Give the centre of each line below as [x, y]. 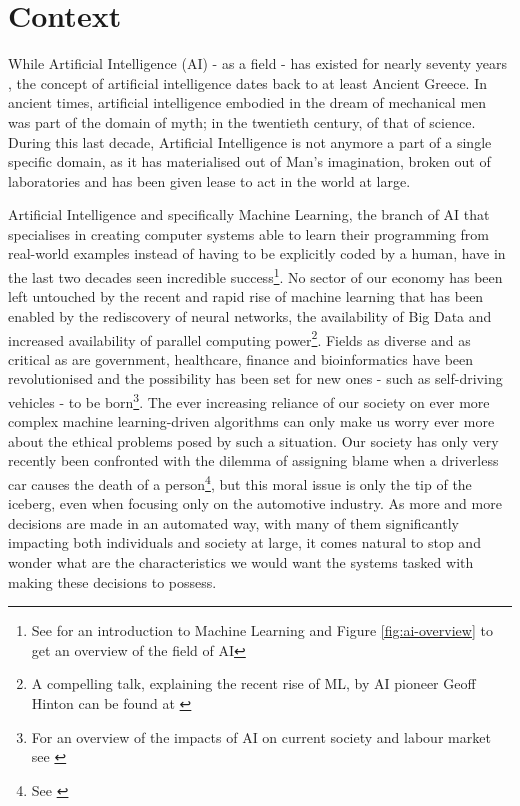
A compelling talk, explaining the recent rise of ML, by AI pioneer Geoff [253, 683]
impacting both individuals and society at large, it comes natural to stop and [244, 542]
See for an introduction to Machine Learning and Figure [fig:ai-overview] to [262, 630]
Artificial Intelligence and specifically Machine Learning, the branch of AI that [249, 214]
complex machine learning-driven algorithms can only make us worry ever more [251, 421]
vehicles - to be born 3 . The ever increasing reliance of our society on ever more [249, 400]
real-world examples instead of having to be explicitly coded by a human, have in [257, 253]
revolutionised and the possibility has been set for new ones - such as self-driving [255, 378]
